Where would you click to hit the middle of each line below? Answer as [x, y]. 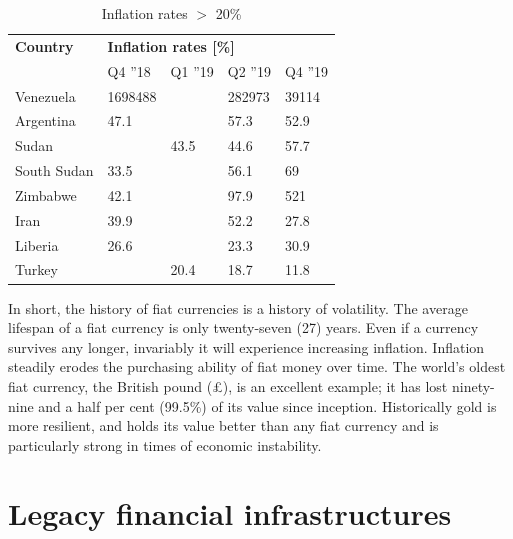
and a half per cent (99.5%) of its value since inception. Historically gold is [267, 405]
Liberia [37, 244]
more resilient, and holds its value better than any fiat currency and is [223, 425]
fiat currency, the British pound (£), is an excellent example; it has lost [228, 385]
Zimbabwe [46, 194]
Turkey [36, 269]
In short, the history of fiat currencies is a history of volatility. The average [238, 307]
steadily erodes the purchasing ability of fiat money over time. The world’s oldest [257, 366]
